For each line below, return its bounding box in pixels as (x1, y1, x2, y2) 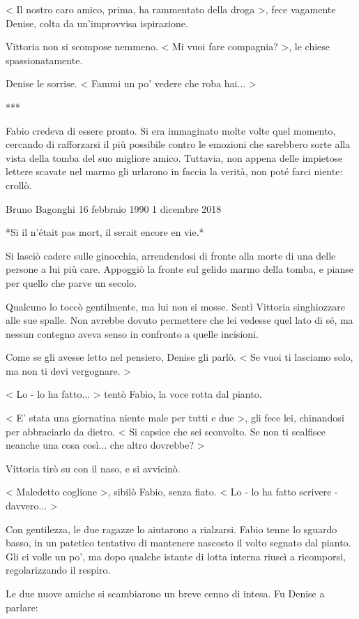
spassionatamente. (6, 52, 83, 67)
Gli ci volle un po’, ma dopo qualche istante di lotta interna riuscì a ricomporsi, (6, 549, 346, 563)
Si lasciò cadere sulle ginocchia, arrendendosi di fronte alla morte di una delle (6, 248, 336, 262)
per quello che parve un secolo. (6, 275, 137, 290)
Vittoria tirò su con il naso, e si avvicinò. (6, 461, 181, 475)
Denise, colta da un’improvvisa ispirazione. (6, 15, 188, 30)
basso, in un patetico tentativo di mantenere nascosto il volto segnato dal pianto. (6, 535, 351, 550)
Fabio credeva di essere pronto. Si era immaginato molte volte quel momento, (6, 123, 336, 137)
